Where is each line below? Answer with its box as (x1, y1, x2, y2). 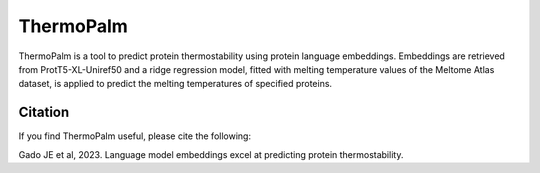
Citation (18, 104, 70, 121)
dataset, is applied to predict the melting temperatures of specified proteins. (18, 78, 333, 90)
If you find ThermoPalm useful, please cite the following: (18, 130, 252, 142)
